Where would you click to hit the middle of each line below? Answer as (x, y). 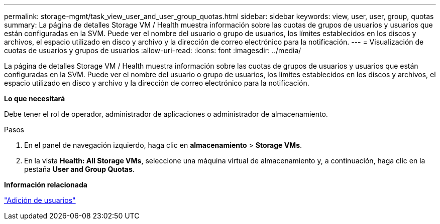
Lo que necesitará (35, 98)
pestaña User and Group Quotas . (79, 169)
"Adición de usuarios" (40, 200)
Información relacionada (46, 185)
